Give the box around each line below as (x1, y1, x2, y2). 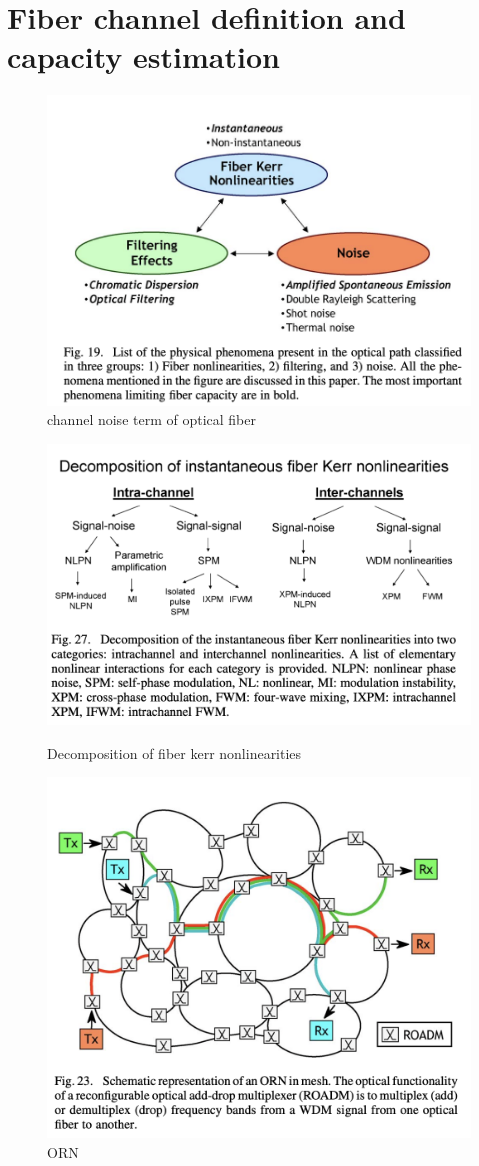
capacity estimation (7, 36, 280, 77)
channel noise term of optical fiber (47, 409, 256, 430)
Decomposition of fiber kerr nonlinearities (47, 742, 302, 763)
